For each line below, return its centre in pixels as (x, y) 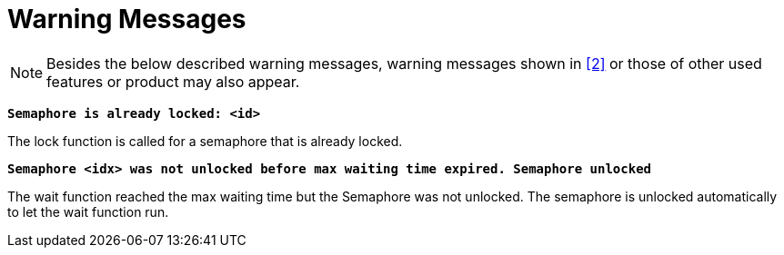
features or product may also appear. (173, 81)
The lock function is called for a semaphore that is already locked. (205, 141)
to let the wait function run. (88, 211)
